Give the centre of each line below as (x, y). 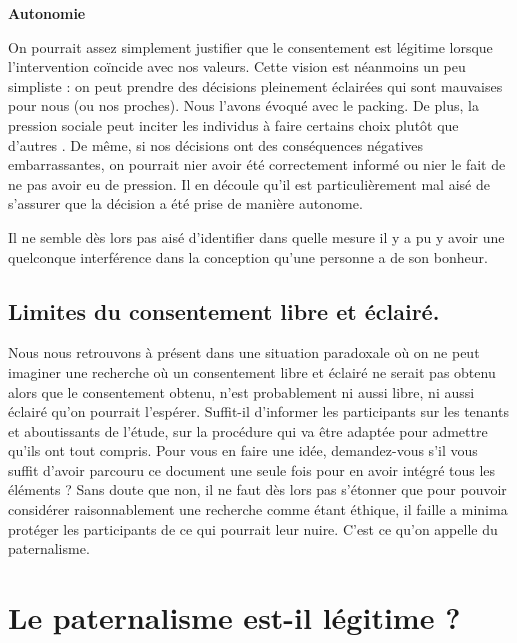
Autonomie (47, 13)
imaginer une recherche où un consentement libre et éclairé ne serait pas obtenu (252, 371)
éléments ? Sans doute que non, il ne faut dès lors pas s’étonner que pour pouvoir (257, 489)
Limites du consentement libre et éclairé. (224, 310)
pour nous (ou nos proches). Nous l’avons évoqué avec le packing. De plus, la (243, 105)
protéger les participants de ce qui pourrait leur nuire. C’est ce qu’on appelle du (253, 528)
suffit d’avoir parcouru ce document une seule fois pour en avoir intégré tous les (252, 469)
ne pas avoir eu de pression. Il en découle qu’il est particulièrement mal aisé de (249, 183)
